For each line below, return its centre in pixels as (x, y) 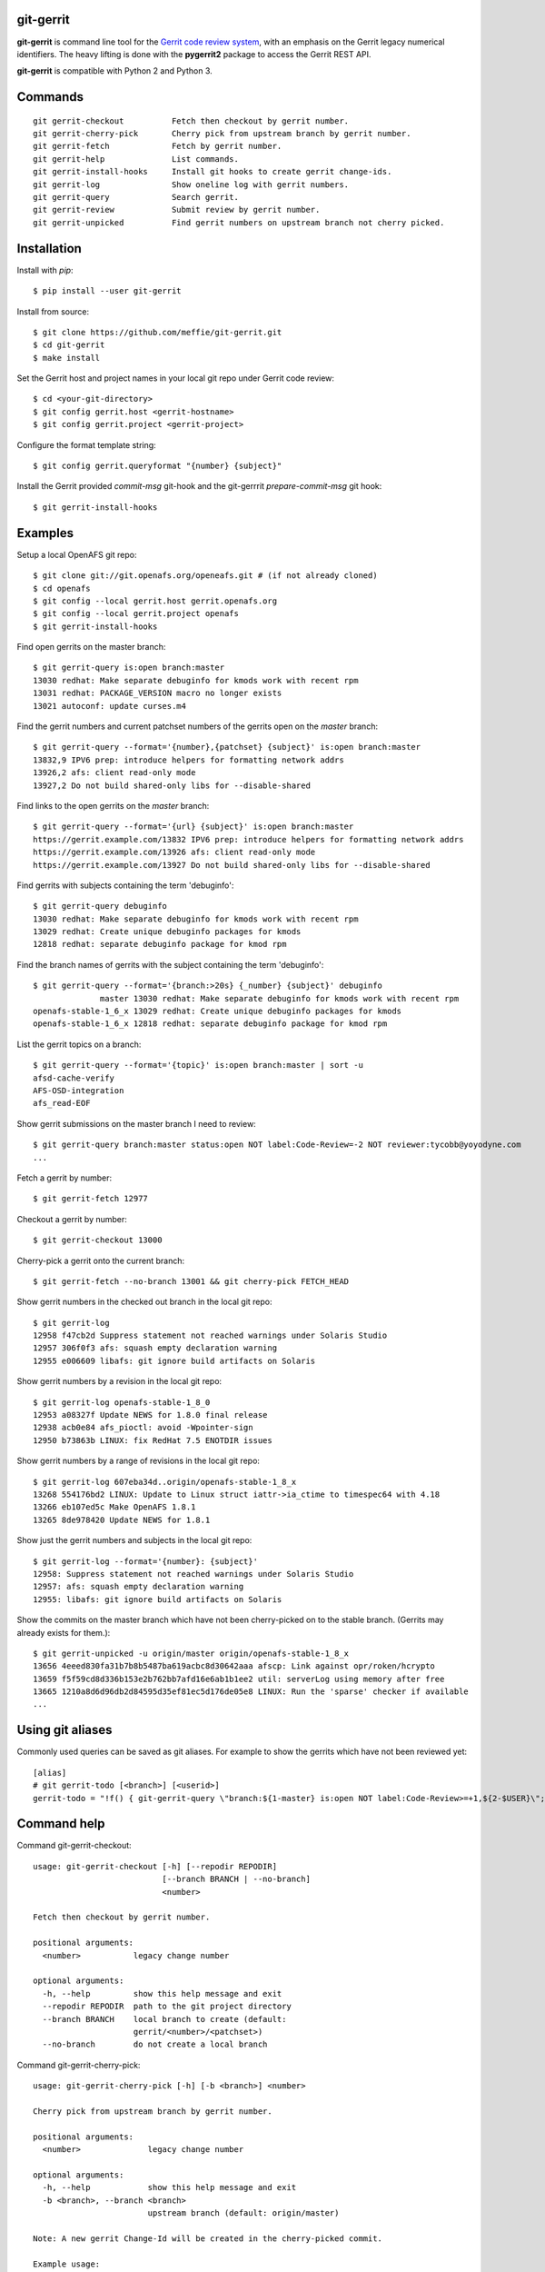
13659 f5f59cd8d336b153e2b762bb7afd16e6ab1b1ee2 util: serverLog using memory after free (239, 1679)
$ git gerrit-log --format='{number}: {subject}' (146, 1561)
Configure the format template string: (86, 444)
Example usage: (67, 2264)
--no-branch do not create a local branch (155, 2044)
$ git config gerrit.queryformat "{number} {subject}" (158, 466)
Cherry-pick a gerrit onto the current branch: (101, 1261)
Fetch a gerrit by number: (64, 1178)
